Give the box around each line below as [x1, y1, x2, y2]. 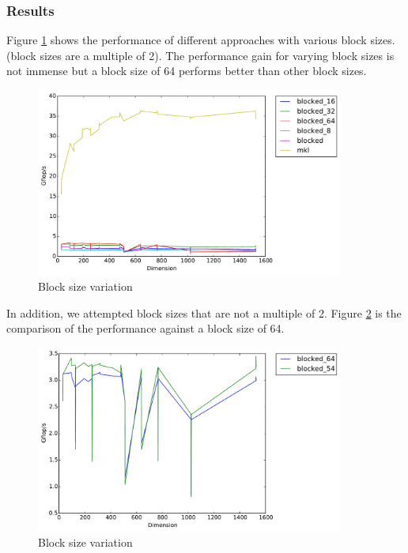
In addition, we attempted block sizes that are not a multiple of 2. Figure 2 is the [6, 304, 402, 321]
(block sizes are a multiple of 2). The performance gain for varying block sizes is [6, 47, 395, 63]
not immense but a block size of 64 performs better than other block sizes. [6, 62, 367, 79]
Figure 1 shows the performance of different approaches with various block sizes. [6, 32, 395, 48]
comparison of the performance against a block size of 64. [6, 320, 285, 337]
